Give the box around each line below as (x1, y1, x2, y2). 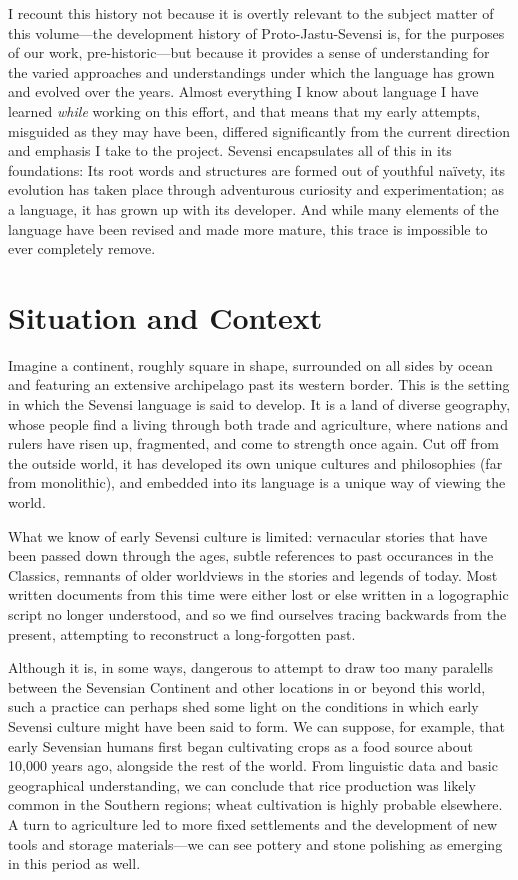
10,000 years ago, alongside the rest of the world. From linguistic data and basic (8, 755, 498, 776)
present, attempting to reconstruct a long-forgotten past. (8, 623, 356, 644)
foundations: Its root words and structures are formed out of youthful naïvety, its (8, 159, 505, 180)
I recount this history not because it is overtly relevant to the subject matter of (8, 3, 494, 23)
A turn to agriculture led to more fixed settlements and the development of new (8, 813, 498, 834)
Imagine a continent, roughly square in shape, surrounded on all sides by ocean (8, 354, 493, 375)
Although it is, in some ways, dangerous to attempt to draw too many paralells (8, 657, 494, 678)
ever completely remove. (8, 238, 156, 259)
